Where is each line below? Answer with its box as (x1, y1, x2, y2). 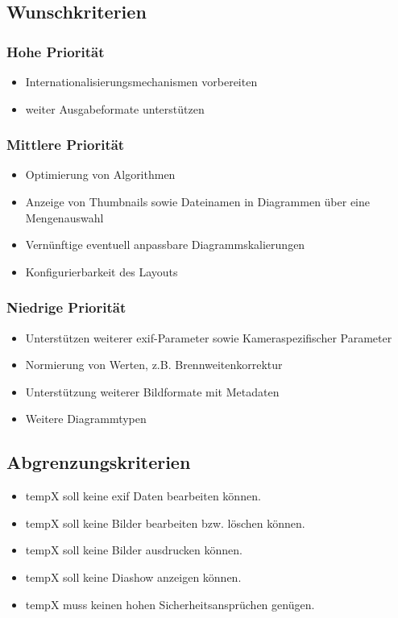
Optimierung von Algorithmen (25, 166, 176, 183)
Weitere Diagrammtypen (25, 410, 147, 427)
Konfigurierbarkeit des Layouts (25, 263, 178, 280)
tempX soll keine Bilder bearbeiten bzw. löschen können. (25, 514, 305, 531)
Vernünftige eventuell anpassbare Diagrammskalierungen (25, 236, 305, 253)
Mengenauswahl (25, 209, 104, 226)
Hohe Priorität (6, 41, 105, 61)
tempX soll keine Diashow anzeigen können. (25, 568, 242, 585)
